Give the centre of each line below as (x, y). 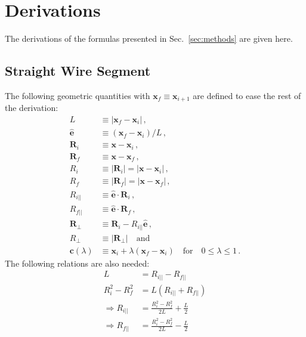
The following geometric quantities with (78, 95)
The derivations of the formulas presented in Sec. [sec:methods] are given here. (149, 38)
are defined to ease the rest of (247, 95)
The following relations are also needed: (77, 263)
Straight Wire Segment (78, 71)
